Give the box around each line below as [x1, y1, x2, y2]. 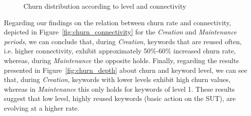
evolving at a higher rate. [4, 102, 80, 113]
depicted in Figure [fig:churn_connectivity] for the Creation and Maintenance [4, 27, 237, 37]
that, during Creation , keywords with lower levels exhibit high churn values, [4, 74, 230, 84]
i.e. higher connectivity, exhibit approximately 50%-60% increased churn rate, [4, 46, 236, 56]
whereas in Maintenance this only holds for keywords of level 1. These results [4, 83, 235, 94]
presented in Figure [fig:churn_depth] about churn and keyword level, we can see [4, 65, 247, 75]
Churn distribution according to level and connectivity [23, 1, 187, 11]
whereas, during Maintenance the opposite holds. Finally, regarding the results [4, 55, 239, 65]
